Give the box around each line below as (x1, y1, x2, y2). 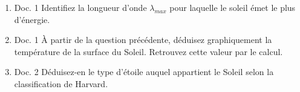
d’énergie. (14, 13, 50, 25)
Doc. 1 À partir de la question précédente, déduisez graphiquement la (14, 33, 272, 46)
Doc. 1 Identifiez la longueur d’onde (14, 1, 147, 13)
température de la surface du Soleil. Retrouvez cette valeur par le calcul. (14, 45, 283, 57)
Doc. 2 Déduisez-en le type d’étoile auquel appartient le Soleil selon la (14, 65, 274, 78)
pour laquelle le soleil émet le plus (169, 1, 296, 13)
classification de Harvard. (14, 77, 108, 90)
